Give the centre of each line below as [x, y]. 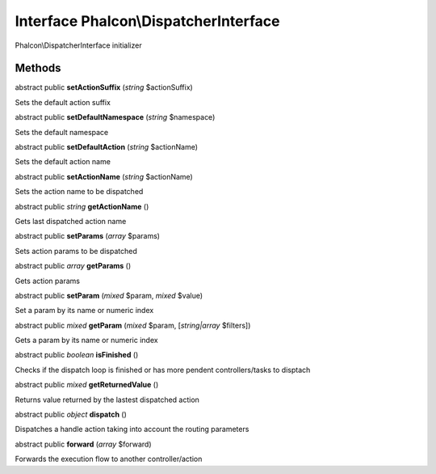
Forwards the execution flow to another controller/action [109, 459]
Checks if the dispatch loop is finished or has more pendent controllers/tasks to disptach [163, 370]
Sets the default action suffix [63, 102]
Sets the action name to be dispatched [79, 192]
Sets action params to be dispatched [76, 251]
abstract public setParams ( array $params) [88, 236]
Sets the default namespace [62, 132]
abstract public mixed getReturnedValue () [87, 385]
